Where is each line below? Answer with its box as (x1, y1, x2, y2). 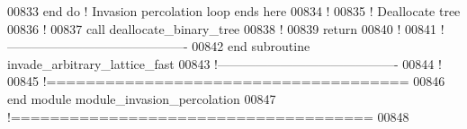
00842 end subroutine (192, 37, 310, 56)
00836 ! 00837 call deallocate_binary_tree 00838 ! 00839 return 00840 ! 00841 (7, 19, 436, 38)
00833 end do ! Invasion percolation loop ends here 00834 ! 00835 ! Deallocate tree (7, 2, 461, 20)
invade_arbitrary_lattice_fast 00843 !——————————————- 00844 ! (7, 54, 442, 73)
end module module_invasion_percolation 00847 (7, 89, 276, 107)
